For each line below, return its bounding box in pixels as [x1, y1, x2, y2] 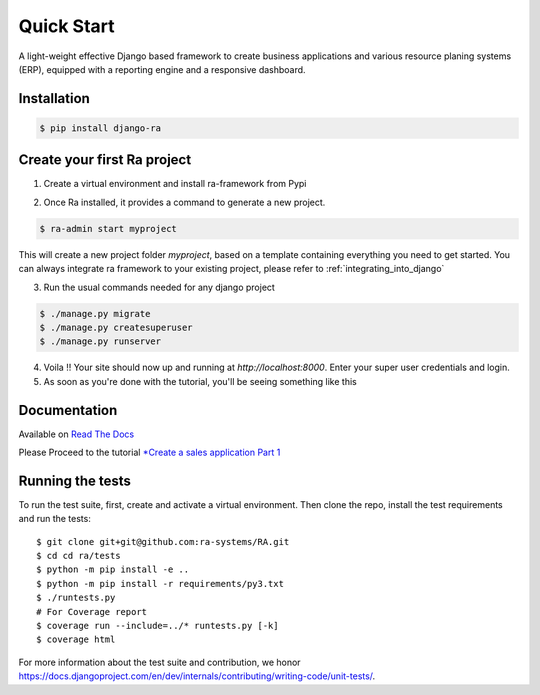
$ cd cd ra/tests [36, 550, 121, 562]
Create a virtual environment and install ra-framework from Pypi [43, 178, 307, 190]
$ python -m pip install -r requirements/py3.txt [36, 578, 285, 589]
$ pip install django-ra [39, 122, 162, 134]
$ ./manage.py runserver [39, 336, 162, 347]
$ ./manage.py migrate [39, 308, 151, 319]
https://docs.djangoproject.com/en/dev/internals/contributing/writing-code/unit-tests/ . [18, 670, 376, 682]
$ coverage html [36, 634, 116, 645]
